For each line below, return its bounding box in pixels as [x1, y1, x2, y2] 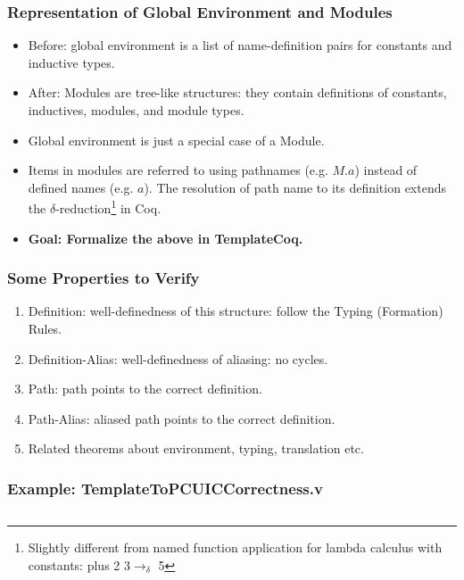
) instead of [354, 161, 418, 179]
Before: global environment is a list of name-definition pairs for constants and [28, 36, 452, 54]
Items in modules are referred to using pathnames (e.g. [28, 161, 328, 179]
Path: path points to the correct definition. [28, 379, 262, 398]
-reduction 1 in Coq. [55, 196, 162, 218]
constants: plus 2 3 [28, 555, 130, 574]
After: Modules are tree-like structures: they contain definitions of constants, [28, 83, 447, 102]
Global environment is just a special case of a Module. [28, 130, 325, 149]
